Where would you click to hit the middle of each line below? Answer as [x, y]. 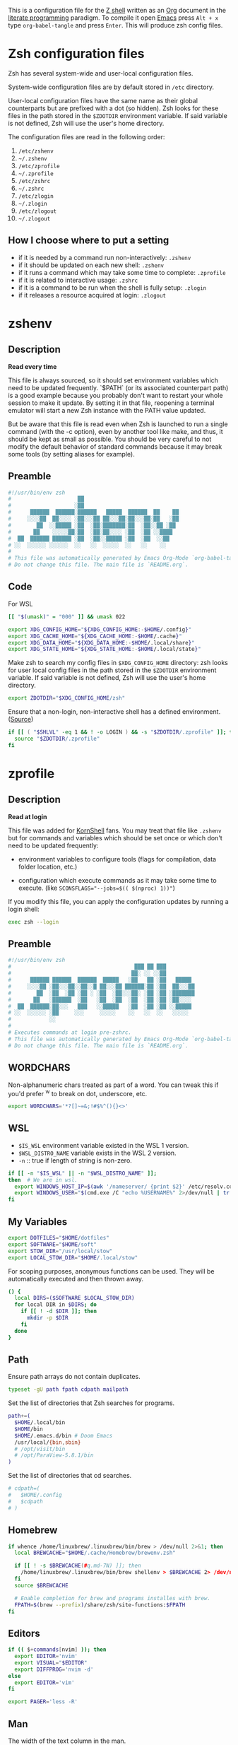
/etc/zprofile [39, 166]
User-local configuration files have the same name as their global [103, 100]
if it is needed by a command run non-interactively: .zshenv [105, 257]
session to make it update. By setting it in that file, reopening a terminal [111, 403]
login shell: [24, 909]
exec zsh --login [34, 922]
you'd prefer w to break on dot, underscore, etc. [78, 1093]
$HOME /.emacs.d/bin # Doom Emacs [64, 1435]
